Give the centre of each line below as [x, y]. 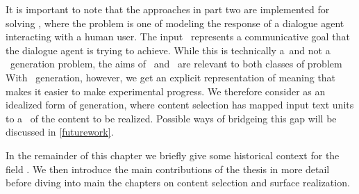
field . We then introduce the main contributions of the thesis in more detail [168, 169]
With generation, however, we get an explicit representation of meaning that [171, 77]
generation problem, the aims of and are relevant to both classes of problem [176, 64]
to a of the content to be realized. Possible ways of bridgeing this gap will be [171, 118]
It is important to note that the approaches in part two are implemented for [168, 9]
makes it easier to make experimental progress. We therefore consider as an [166, 91]
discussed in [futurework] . [60, 132]
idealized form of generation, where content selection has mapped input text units [180, 105]
